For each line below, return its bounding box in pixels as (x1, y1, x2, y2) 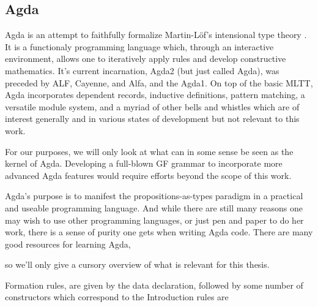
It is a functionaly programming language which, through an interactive (5, 40, 274, 53)
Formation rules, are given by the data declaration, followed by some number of (5, 278, 303, 291)
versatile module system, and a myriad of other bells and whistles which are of (5, 100, 300, 113)
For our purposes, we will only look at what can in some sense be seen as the (5, 145, 294, 157)
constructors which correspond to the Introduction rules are (5, 290, 229, 303)
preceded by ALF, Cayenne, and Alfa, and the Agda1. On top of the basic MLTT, (5, 76, 313, 89)
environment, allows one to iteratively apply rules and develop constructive (5, 52, 286, 65)
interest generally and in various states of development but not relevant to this (5, 112, 300, 125)
